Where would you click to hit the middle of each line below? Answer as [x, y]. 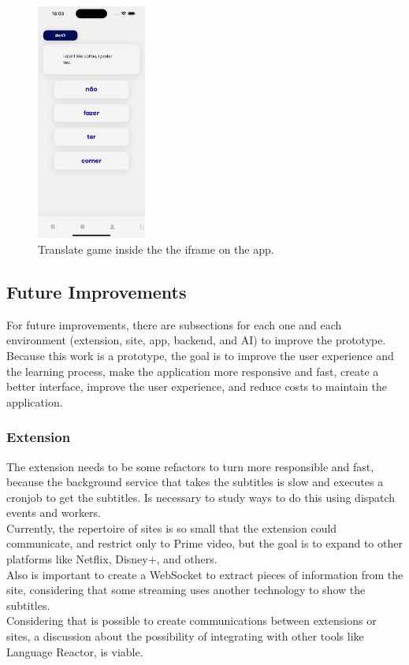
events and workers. [54, 513]
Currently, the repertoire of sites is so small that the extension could [172, 528]
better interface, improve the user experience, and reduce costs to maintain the [197, 386]
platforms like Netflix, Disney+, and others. [112, 559]
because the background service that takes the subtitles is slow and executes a [195, 482]
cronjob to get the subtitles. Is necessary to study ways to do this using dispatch [201, 497]
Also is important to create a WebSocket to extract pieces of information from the [205, 574]
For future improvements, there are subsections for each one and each [174, 324]
